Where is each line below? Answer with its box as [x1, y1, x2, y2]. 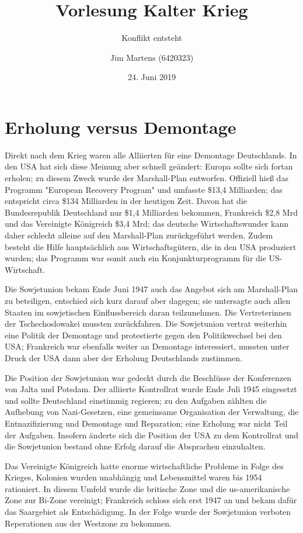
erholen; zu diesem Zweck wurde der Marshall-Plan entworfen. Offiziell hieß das [5, 172, 288, 184]
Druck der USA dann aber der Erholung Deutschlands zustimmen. [5, 351, 243, 364]
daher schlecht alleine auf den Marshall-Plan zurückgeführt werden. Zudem [5, 229, 273, 241]
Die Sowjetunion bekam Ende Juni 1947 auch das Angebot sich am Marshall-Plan [5, 283, 298, 295]
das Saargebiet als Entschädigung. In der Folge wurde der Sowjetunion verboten [5, 506, 291, 518]
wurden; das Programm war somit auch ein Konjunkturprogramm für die [5, 252, 266, 264]
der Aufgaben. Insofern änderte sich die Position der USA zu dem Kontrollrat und [5, 428, 299, 441]
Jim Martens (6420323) [110, 51, 194, 63]
